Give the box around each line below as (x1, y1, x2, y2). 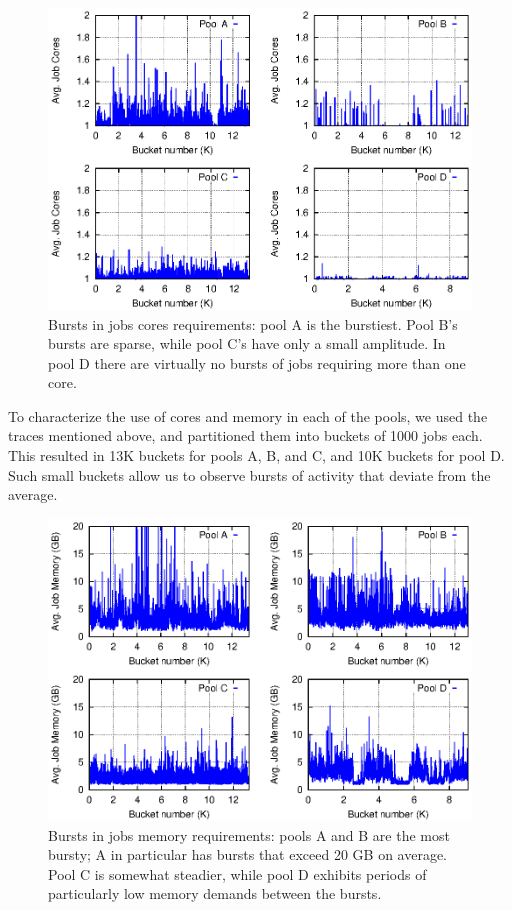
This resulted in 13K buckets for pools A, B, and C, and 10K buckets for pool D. (8, 445, 505, 466)
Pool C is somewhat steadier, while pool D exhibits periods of (48, 863, 427, 884)
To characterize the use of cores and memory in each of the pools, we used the (8, 405, 488, 426)
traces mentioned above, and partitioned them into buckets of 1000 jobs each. (8, 425, 483, 446)
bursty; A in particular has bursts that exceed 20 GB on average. (48, 844, 448, 865)
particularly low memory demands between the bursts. (48, 883, 382, 904)
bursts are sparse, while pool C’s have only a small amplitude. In (48, 333, 446, 354)
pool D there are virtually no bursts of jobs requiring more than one (48, 352, 466, 373)
